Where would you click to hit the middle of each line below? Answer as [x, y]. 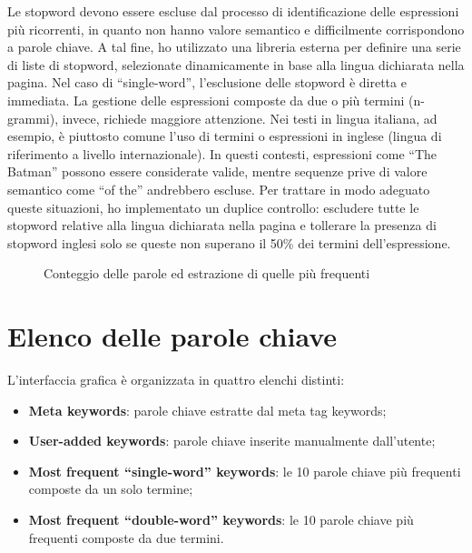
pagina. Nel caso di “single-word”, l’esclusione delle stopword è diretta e [207, 82]
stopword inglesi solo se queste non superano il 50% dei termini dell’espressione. [229, 242]
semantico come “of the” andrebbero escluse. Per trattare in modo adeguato [219, 189]
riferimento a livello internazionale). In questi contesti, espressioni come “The [222, 153]
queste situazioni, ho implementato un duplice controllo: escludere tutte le [213, 207]
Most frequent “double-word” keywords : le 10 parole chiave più [221, 519]
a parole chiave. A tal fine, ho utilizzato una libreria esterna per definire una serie [234, 47]
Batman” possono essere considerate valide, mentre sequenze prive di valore [217, 171]
